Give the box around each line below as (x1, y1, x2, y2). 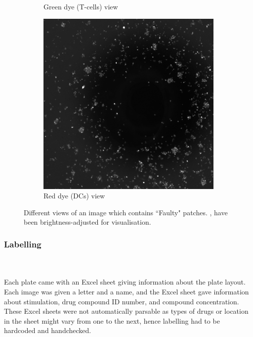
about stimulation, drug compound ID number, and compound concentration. (4, 296, 239, 306)
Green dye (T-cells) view (43, 1, 118, 11)
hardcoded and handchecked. (4, 325, 91, 336)
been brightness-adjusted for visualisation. (24, 217, 151, 227)
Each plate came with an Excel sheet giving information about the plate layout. (4, 277, 246, 287)
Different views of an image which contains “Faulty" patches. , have (24, 207, 228, 217)
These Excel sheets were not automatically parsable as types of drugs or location (4, 306, 249, 316)
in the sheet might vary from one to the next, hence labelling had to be (4, 315, 220, 326)
